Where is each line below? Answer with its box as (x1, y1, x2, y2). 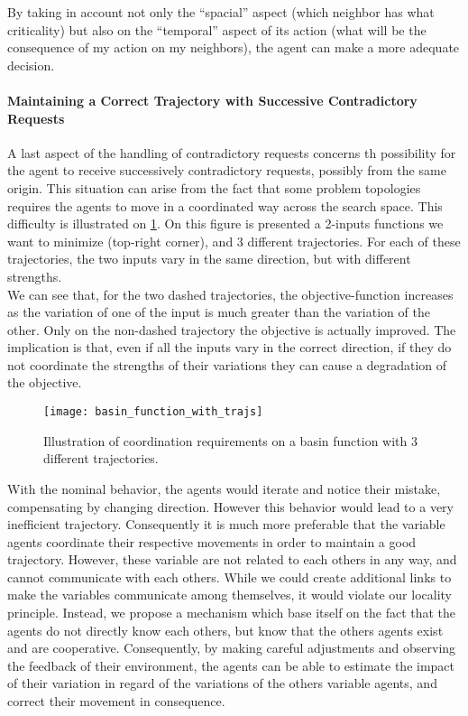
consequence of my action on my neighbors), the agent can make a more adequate (7, 38, 460, 57)
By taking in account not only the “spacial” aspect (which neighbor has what (7, 3, 435, 21)
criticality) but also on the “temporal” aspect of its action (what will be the (7, 20, 427, 39)
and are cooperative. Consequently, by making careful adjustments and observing (7, 638, 456, 657)
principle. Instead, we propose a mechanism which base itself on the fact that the (7, 603, 456, 622)
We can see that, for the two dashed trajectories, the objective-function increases (7, 284, 454, 303)
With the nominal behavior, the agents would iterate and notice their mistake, (7, 479, 441, 497)
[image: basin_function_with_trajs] (43, 405, 263, 419)
